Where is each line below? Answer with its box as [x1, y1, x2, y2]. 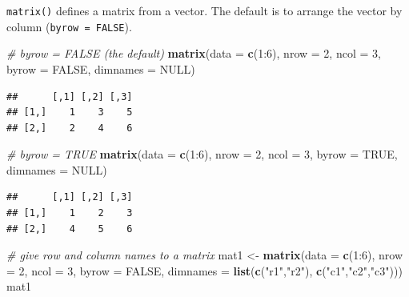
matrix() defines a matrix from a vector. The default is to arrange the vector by [6, 2, 403, 18]
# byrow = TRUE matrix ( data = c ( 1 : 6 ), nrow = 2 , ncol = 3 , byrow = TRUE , [6, 146, 398, 163]
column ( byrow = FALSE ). [6, 18, 132, 34]
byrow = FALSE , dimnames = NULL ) [6, 60, 195, 77]
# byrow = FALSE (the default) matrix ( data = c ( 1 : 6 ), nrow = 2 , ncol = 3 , [6, 45, 381, 62]
